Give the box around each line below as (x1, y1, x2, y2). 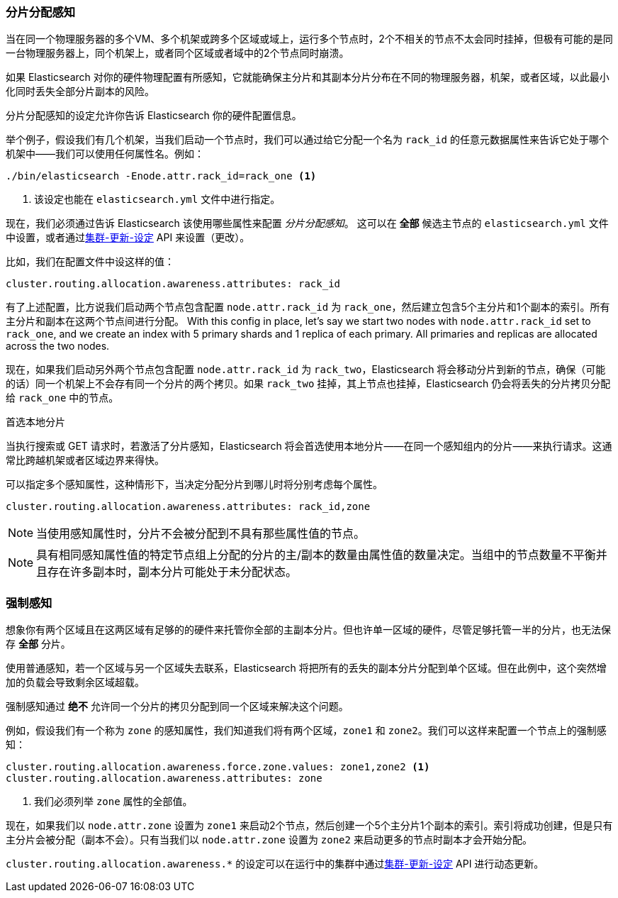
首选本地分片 (6, 416, 65, 428)
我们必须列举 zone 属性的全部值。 (34, 795, 193, 808)
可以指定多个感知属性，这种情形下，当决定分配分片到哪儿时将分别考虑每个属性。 (6, 478, 383, 491)
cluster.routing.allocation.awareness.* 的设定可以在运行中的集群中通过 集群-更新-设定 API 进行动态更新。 (6, 858, 544, 870)
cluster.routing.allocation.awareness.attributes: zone (6, 772, 322, 785)
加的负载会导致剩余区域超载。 (6, 676, 145, 689)
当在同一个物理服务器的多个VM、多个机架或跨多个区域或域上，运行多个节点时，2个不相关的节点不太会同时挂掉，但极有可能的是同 (6, 33, 613, 45)
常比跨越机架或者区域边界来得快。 (6, 454, 164, 467)
